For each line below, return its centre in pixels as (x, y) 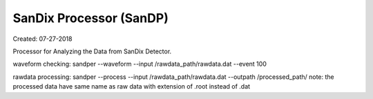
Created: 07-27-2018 (42, 39)
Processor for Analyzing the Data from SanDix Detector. (92, 51)
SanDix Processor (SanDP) (90, 18)
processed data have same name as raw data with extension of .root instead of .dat (132, 87)
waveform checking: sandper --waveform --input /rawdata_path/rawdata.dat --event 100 (140, 64)
